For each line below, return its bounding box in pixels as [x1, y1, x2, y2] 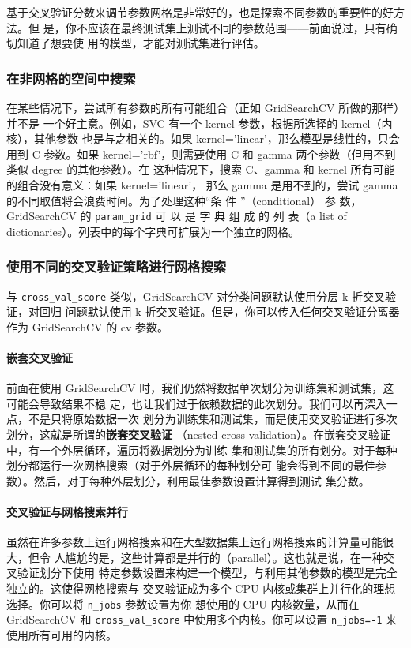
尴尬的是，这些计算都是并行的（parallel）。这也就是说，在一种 [65, 549, 383, 565]
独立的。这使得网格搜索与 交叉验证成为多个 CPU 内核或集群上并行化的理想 [6, 580, 396, 596]
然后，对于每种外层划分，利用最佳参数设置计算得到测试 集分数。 [33, 472, 370, 489]
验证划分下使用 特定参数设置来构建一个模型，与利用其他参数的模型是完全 [17, 564, 398, 581]
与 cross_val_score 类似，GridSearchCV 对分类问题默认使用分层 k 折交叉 [6, 287, 385, 304]
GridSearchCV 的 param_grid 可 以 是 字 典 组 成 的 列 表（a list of [6, 208, 347, 224]
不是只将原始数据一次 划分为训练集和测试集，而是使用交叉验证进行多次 [28, 410, 398, 427]
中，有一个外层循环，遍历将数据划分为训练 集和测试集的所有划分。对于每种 [6, 441, 398, 458]
